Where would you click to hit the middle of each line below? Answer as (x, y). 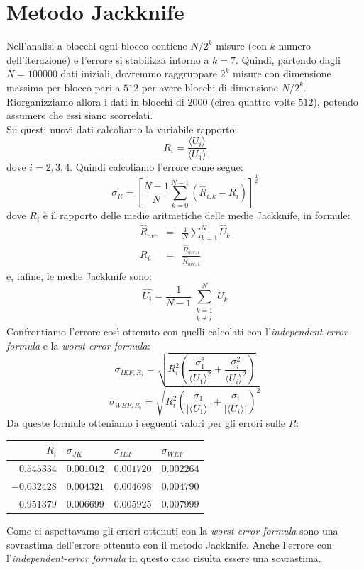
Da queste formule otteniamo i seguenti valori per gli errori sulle (146, 423)
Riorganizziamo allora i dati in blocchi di (95, 101)
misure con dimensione (282, 73)
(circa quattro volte (253, 101)
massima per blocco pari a (64, 87)
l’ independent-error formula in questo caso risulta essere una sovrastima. (164, 558)
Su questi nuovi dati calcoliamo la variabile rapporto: (122, 129)
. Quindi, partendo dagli (288, 59)
